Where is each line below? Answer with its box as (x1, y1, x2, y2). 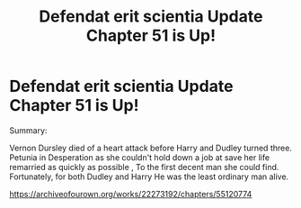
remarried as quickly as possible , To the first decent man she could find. (9, 161, 279, 172)
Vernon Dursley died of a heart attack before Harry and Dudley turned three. (9, 142, 292, 153)
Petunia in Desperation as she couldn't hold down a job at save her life (9, 151, 270, 163)
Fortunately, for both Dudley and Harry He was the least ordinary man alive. (9, 171, 289, 182)
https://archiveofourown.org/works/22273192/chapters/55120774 (9, 188, 252, 199)
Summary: (9, 124, 48, 136)
